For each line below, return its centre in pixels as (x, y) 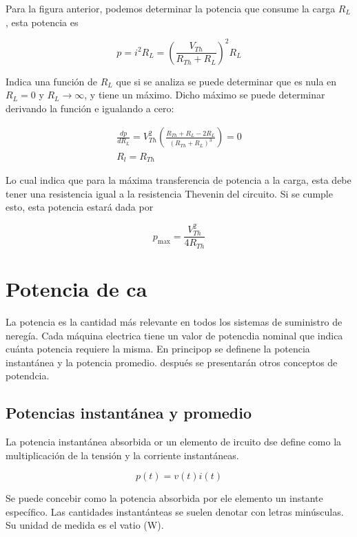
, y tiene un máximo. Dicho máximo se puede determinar (205, 95)
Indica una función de (52, 81)
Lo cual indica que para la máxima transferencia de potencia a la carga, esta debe (178, 179)
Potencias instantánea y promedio (129, 413)
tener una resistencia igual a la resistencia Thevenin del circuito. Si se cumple (169, 193)
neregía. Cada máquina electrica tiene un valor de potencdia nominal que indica (174, 335)
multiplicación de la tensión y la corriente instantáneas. (122, 455)
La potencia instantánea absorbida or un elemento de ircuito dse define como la (174, 442)
